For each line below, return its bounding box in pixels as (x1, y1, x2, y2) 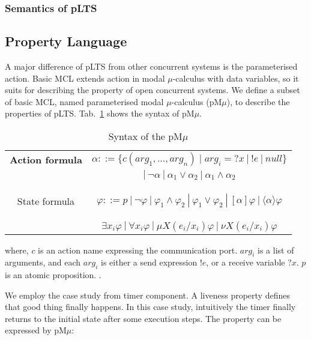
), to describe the (226, 95, 290, 108)
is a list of (258, 243, 294, 256)
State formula (17, 193, 75, 208)
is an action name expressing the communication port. (38, 243, 238, 256)
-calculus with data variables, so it (172, 71, 299, 84)
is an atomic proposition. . (5, 269, 101, 281)
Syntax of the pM (108, 129, 183, 144)
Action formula (10, 152, 82, 166)
